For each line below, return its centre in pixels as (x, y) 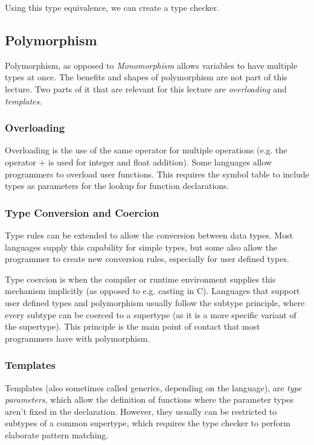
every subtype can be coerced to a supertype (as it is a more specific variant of (151, 314)
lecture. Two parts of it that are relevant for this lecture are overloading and (146, 88)
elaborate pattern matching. (57, 434)
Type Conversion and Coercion (82, 212)
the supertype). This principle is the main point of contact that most (133, 326)
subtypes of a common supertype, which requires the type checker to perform (148, 423)
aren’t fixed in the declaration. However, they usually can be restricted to (141, 411)
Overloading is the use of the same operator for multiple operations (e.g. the (146, 150)
